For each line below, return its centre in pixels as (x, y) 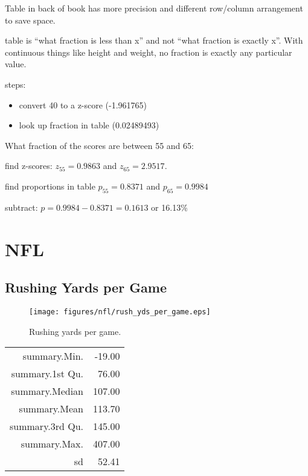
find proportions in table (50, 186)
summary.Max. (52, 444)
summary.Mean (51, 409)
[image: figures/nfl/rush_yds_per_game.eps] (120, 312)
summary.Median (47, 391)
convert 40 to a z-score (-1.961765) (83, 104)
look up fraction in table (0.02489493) (89, 125)
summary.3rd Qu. (47, 426)
